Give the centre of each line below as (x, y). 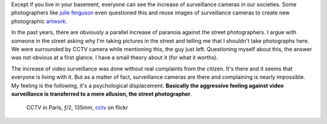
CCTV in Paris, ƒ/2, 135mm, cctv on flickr (77, 108)
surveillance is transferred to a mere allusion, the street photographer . (101, 94)
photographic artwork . (39, 21)
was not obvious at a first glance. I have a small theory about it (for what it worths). (114, 58)
